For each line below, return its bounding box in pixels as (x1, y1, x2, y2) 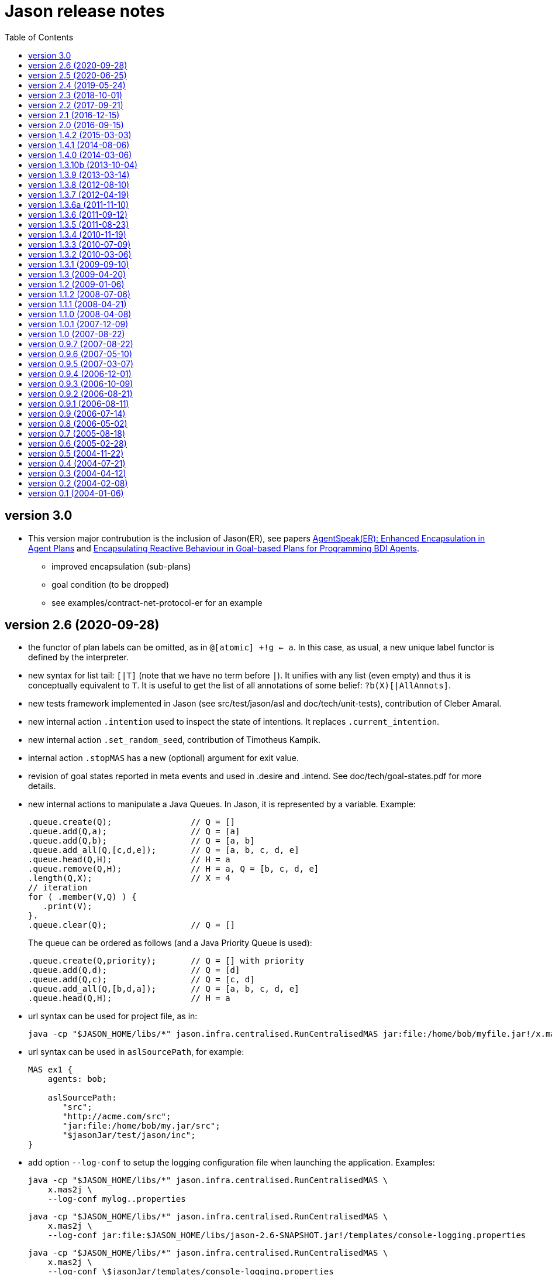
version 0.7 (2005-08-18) (28, 428, 126, 438)
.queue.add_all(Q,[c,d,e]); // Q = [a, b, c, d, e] (28, 845, 299, 855)
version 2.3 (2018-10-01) (28, 90, 123, 100)
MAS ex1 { (28, 1065, 73, 1075)
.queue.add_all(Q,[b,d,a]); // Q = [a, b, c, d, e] (28, 984, 299, 994)
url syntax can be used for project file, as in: (28, 1011, 198, 1022)
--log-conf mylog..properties (47, 1194, 186, 1204)
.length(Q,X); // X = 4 (28, 873, 230, 883)
